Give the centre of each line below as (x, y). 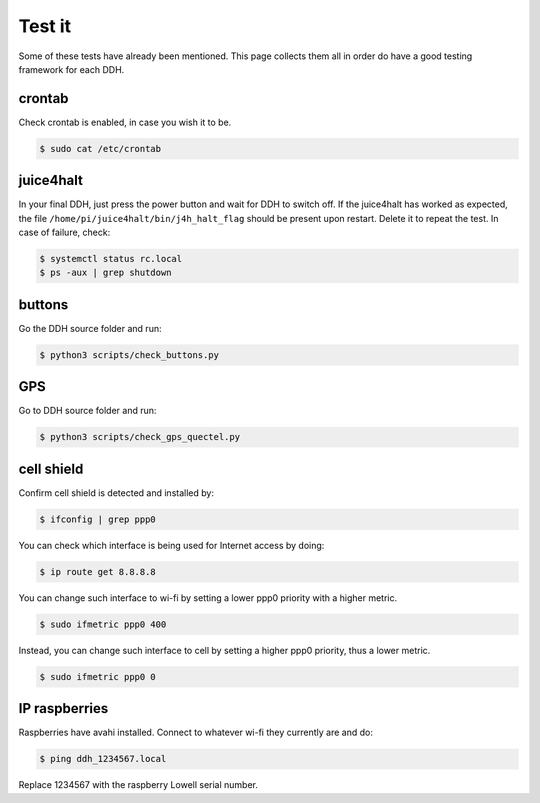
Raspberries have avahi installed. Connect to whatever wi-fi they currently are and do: (196, 732)
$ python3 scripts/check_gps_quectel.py (139, 437)
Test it (45, 26)
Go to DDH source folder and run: (87, 411)
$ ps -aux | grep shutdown (105, 273)
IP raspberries (63, 708)
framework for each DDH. (71, 69)
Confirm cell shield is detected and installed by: (116, 492)
